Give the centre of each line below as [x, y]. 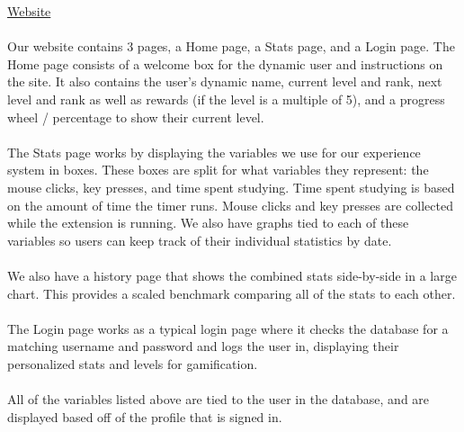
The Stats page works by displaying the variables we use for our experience [214, 152]
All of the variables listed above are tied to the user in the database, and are [219, 399]
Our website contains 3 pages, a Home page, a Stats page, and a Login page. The [231, 46]
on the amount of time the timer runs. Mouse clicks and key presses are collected [230, 205]
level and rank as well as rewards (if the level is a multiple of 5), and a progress [226, 99]
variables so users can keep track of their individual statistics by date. [200, 240]
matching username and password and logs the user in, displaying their [203, 346]
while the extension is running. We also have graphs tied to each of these [208, 223]
